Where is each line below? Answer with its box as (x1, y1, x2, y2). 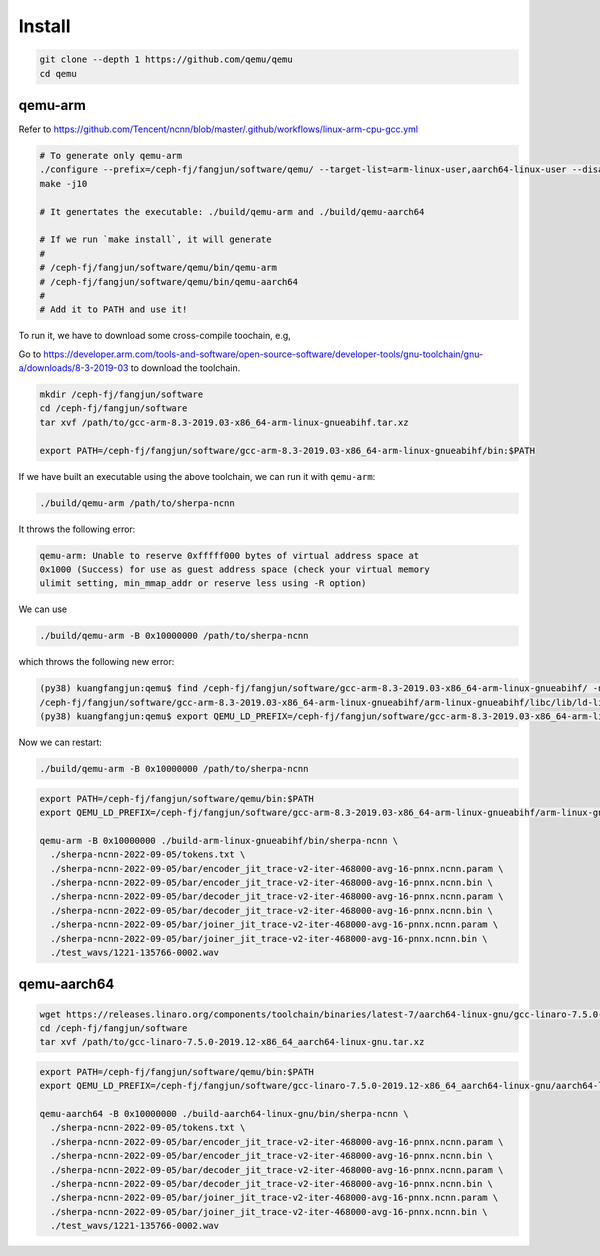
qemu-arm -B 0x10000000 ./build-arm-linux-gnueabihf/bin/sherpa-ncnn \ (39, 835, 399, 846)
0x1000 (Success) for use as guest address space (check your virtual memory (39, 563, 430, 575)
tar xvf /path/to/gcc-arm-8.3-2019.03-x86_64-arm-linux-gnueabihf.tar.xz (39, 416, 409, 428)
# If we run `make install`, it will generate (39, 234, 272, 245)
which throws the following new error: (18, 656, 175, 668)
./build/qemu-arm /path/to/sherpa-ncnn (39, 497, 235, 509)
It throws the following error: (18, 523, 136, 535)
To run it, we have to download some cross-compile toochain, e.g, (18, 330, 292, 342)
